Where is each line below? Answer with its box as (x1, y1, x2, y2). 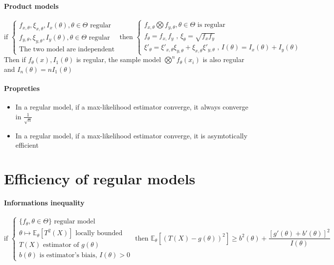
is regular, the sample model (76, 54, 161, 65)
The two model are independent (19, 45, 115, 53)
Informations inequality (4, 197, 85, 207)
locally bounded (75, 230, 123, 237)
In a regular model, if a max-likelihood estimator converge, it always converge (15, 102, 248, 112)
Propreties (4, 83, 40, 93)
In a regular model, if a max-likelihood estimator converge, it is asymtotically (15, 130, 247, 140)
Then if (4, 54, 26, 65)
